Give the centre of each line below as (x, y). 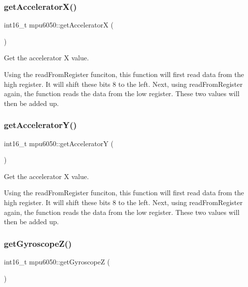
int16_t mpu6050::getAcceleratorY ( (59, 143)
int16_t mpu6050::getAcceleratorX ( (59, 25)
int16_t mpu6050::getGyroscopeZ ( (57, 261)
